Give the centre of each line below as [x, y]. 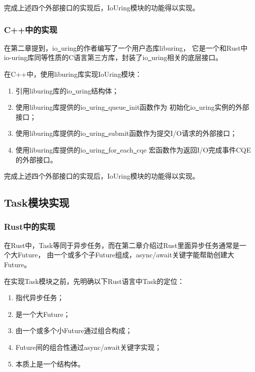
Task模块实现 [37, 202]
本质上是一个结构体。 [50, 363]
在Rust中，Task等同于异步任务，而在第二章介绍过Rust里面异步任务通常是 [122, 245]
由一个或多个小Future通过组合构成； [74, 330]
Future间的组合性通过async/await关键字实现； [89, 347]
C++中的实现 [31, 29]
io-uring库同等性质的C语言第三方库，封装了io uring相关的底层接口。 [113, 57]
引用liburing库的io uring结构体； [67, 90]
